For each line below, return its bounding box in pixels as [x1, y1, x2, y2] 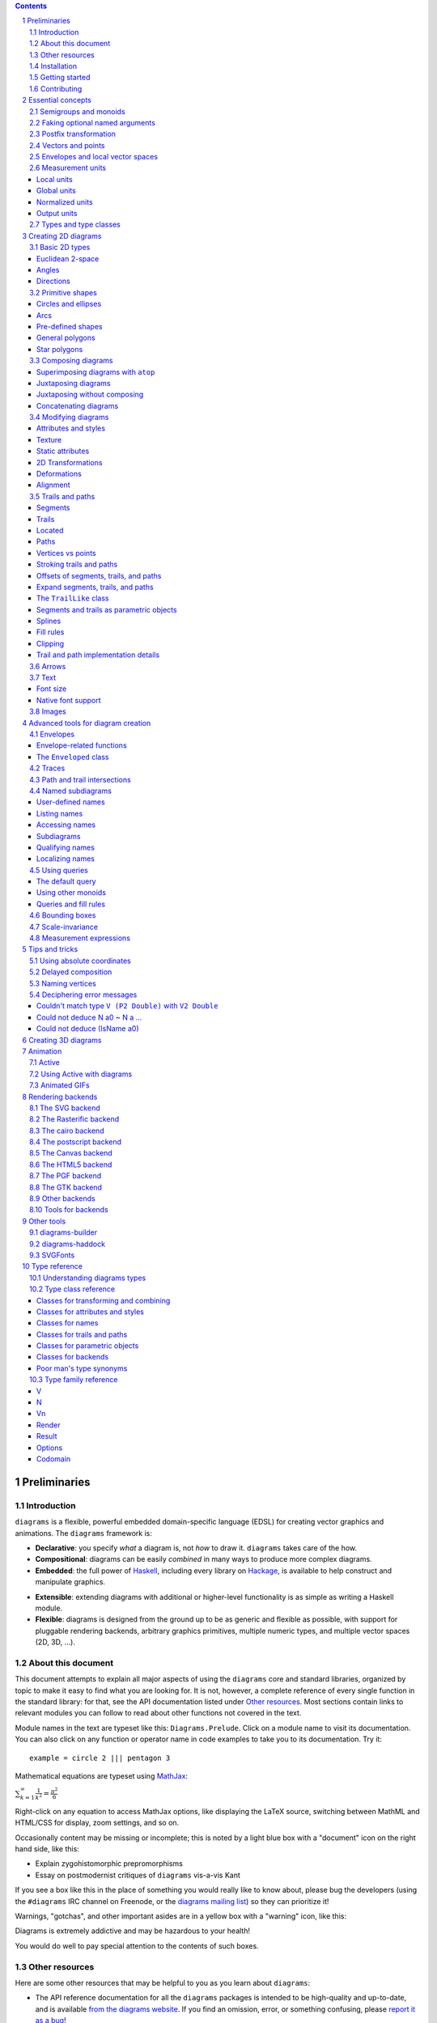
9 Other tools [22, 1216, 66, 1226]
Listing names [36, 808, 83, 818]
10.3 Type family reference [29, 1375, 118, 1385]
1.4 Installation [29, 61, 77, 70]
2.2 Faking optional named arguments [29, 117, 155, 127]
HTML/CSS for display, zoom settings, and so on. [15, 1817, 180, 1828]
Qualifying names [36, 842, 95, 852]
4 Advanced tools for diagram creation [22, 718, 151, 727]
